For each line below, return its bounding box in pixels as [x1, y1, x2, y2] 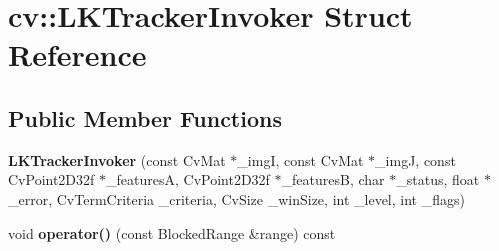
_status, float [396, 169, 480, 190]
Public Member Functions [8, 102, 282, 133]
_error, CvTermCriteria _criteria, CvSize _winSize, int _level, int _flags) [8, 188, 465, 209]
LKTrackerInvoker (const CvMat [8, 149, 226, 170]
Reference [8, 34, 147, 75]
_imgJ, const [375, 149, 456, 170]
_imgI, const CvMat [237, 149, 364, 170]
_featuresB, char [281, 169, 385, 190]
